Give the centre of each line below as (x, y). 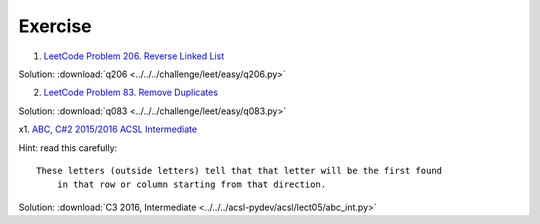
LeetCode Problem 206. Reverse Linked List (134, 56)
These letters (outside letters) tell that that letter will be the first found (239, 170)
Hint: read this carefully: (68, 147)
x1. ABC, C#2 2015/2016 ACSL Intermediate (108, 129)
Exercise (55, 26)
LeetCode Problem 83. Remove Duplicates (131, 92)
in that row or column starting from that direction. (191, 184)
